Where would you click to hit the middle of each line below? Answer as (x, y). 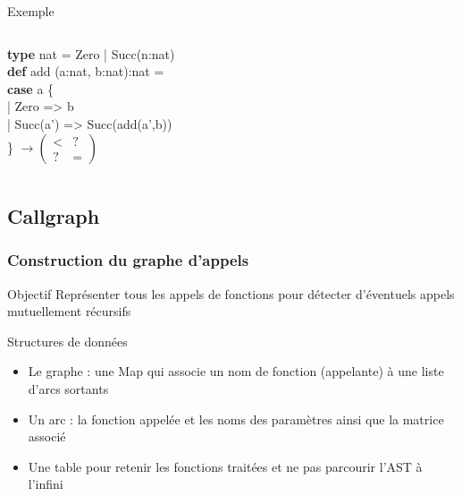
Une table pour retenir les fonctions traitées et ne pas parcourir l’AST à (225, 466)
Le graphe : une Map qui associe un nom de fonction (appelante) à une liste (236, 371)
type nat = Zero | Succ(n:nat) (91, 53)
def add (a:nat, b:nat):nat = (86, 71)
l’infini (46, 484)
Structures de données (67, 341)
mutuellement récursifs (69, 311)
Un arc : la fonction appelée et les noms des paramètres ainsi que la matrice (236, 419)
